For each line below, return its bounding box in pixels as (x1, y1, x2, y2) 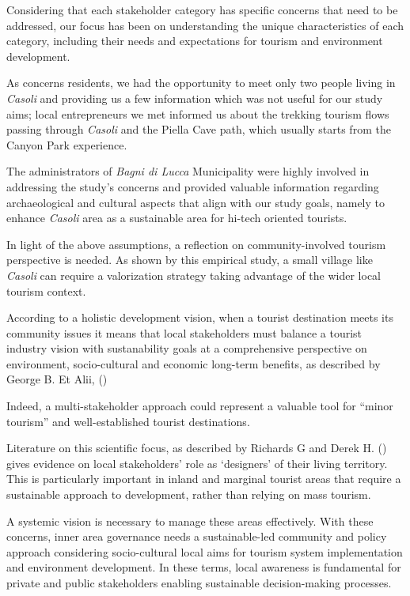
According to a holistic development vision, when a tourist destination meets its (6, 309, 393, 326)
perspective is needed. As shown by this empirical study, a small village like (6, 251, 373, 268)
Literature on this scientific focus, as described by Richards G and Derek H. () (6, 439, 387, 456)
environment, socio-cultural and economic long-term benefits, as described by (6, 355, 381, 372)
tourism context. (6, 282, 86, 299)
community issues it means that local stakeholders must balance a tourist (6, 324, 363, 341)
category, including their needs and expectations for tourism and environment (6, 32, 383, 49)
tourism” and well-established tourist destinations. (6, 413, 250, 429)
